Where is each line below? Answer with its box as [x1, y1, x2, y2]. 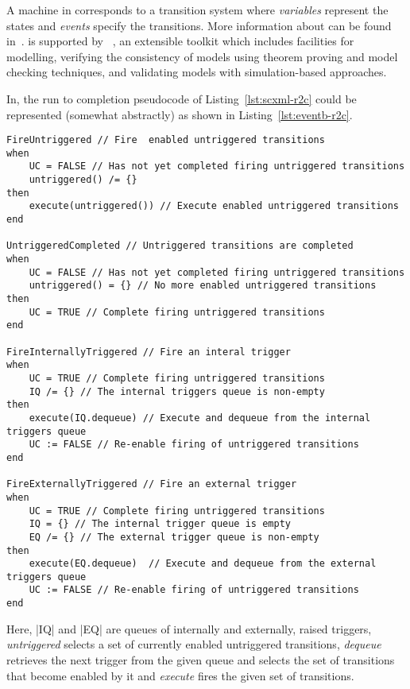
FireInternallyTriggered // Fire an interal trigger [6, 346, 291, 358]
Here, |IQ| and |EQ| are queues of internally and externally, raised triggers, [6, 620, 372, 637]
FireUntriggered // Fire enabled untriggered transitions [6, 134, 325, 146]
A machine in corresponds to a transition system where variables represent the [6, 2, 389, 17]
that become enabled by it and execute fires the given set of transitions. [6, 667, 354, 683]
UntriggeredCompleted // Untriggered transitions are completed [6, 240, 354, 252]
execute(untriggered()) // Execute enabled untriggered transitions [29, 200, 399, 212]
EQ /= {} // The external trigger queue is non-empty [29, 531, 319, 543]
